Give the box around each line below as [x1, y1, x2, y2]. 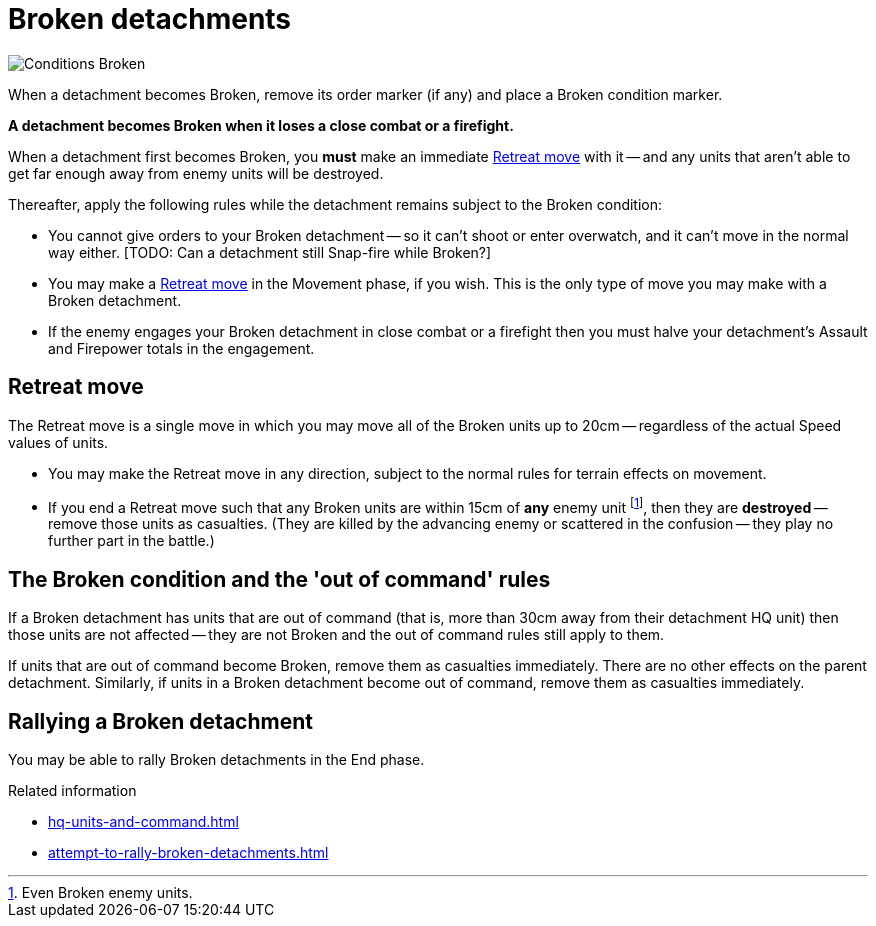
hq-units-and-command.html [48, 812, 239, 830]
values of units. [8, 433, 109, 451]
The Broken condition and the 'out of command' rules [8, 566, 551, 592]
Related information [8, 781, 137, 799]
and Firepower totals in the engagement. [48, 339, 315, 357]
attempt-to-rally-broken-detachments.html [48, 843, 329, 861]
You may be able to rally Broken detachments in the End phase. [8, 750, 425, 768]
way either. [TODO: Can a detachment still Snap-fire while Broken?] [48, 243, 492, 261]
